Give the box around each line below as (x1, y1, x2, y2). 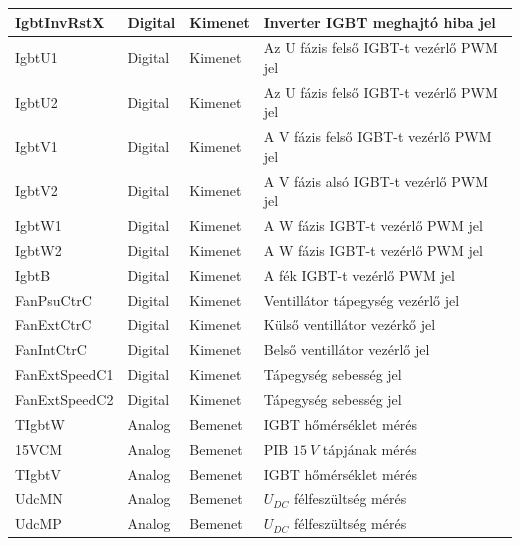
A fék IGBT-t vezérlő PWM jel (263, 264, 455, 285)
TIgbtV (15, 463, 61, 484)
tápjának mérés (322, 438, 417, 459)
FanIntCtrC (15, 339, 87, 360)
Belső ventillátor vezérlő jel (263, 339, 430, 360)
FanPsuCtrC (15, 289, 92, 310)
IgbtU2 (15, 91, 58, 112)
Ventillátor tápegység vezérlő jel (263, 289, 460, 310)
